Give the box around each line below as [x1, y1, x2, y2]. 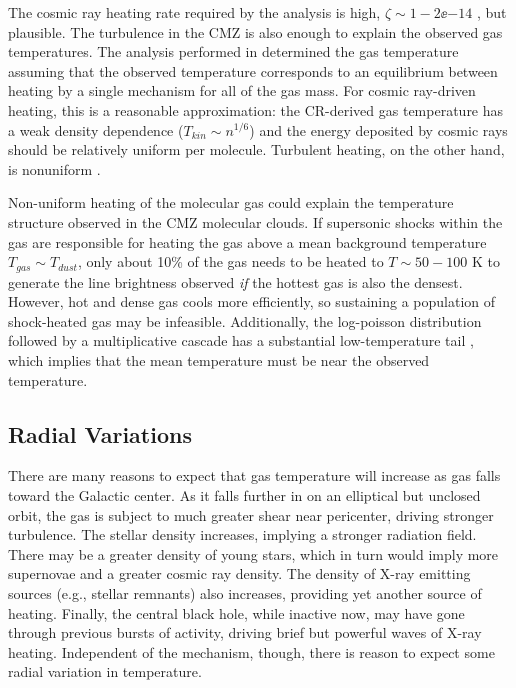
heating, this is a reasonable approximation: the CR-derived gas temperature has [8, 99, 504, 120]
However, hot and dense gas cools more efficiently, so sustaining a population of [8, 291, 496, 312]
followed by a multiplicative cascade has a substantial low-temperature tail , [8, 330, 474, 351]
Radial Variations [8, 418, 192, 449]
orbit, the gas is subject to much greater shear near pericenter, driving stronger [8, 504, 494, 525]
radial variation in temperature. [8, 661, 202, 682]
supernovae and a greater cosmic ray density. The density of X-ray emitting [8, 563, 471, 584]
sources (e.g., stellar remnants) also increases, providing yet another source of [8, 582, 482, 603]
